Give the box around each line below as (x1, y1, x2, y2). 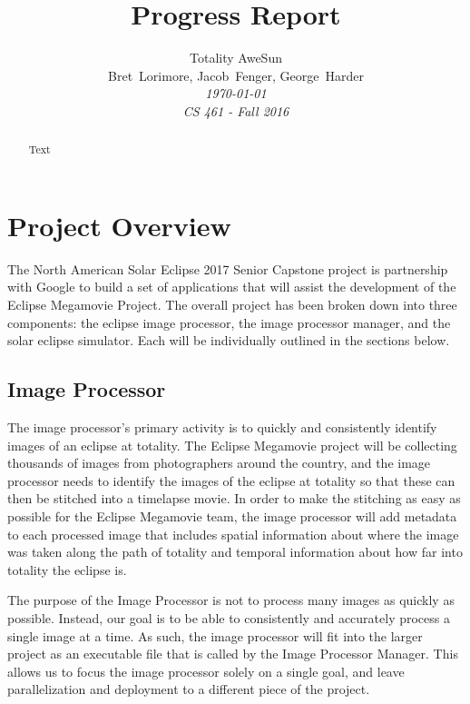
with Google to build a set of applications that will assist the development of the (7, 277, 456, 296)
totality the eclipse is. (7, 560, 127, 579)
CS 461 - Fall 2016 (182, 101, 289, 120)
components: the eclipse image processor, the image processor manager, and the (7, 312, 451, 332)
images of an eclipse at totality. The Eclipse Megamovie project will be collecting (7, 435, 457, 454)
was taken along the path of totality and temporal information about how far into (7, 542, 463, 561)
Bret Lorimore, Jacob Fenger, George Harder (108, 65, 364, 84)
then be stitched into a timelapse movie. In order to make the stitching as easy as (7, 489, 461, 508)
